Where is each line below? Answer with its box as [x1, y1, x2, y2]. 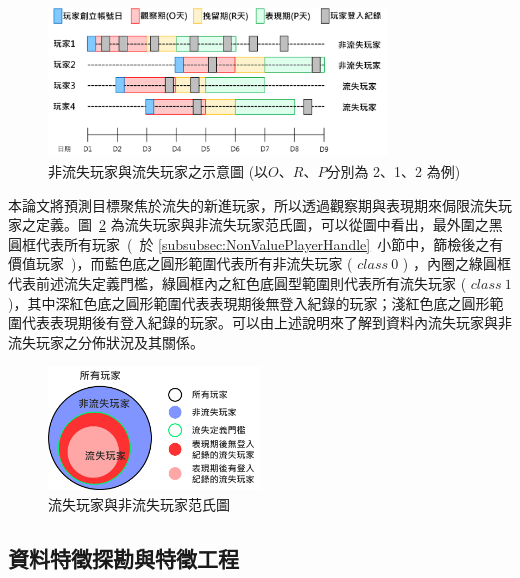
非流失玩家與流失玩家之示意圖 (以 [48, 160, 269, 181]
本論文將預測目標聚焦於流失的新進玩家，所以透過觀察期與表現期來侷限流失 [8, 194, 498, 215]
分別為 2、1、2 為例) [326, 160, 461, 181]
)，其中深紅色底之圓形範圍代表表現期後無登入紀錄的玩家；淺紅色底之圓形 [8, 292, 490, 313]
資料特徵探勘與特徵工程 [8, 542, 239, 573]
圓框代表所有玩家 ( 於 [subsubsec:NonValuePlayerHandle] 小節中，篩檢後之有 [8, 233, 504, 254]
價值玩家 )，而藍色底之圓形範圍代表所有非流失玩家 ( [8, 253, 353, 274]
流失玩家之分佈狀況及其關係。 [8, 331, 204, 352]
